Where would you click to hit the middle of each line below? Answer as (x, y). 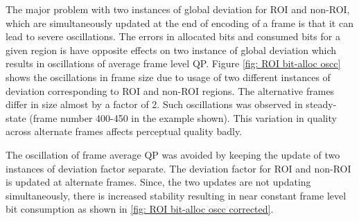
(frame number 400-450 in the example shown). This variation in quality (183, 117)
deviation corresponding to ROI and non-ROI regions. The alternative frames (170, 90)
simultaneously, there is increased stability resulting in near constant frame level (176, 195)
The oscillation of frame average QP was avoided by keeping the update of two (173, 154)
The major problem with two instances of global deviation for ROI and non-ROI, (178, 9)
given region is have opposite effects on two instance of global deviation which (171, 50)
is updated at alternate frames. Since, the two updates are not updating (158, 182)
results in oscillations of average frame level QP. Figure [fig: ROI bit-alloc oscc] (173, 63)
